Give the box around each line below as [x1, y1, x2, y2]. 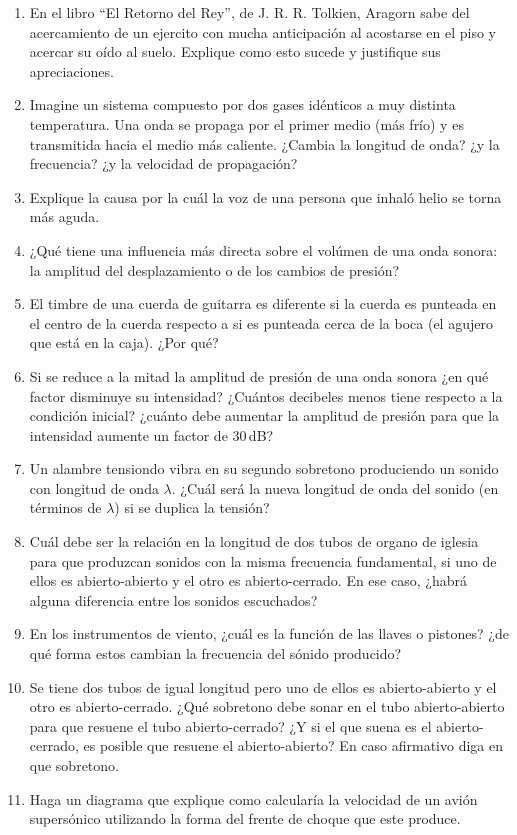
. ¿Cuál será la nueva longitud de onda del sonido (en [171, 477, 499, 498]
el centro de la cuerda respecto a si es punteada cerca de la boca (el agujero [29, 312, 493, 333]
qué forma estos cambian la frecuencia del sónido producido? [29, 643, 402, 664]
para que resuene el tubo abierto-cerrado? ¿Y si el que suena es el [29, 715, 432, 736]
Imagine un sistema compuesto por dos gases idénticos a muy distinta [29, 94, 456, 115]
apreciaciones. [29, 60, 114, 81]
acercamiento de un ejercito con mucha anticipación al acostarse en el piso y [29, 21, 496, 42]
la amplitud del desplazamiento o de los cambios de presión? [29, 259, 400, 280]
